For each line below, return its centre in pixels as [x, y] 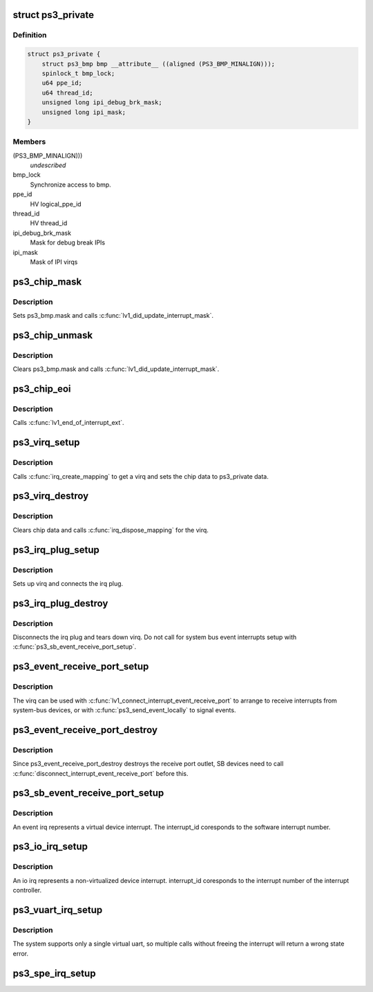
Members [29, 142]
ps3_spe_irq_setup [54, 973]
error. [21, 953]
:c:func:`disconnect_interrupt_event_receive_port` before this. [101, 773]
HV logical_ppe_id [56, 204]
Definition [30, 35]
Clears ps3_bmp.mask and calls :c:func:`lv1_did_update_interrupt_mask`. [116, 369]
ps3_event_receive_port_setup [81, 667]
